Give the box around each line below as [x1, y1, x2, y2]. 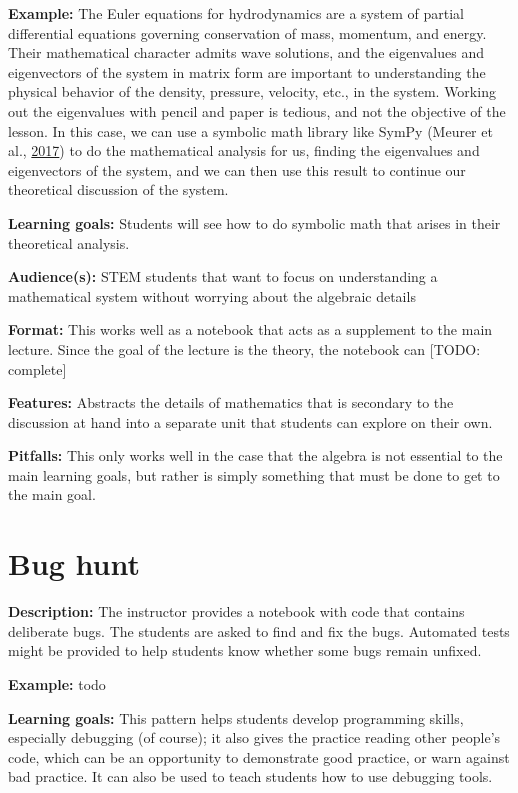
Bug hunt [8, 543, 141, 584]
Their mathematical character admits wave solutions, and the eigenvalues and [8, 42, 484, 63]
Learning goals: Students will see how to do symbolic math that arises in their [8, 212, 501, 233]
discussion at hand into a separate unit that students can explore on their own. [8, 411, 493, 432]
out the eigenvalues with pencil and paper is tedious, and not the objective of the [8, 100, 506, 121]
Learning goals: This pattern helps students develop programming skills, [8, 707, 464, 728]
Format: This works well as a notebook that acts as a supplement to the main [8, 319, 493, 340]
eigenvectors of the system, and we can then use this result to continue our [8, 159, 466, 180]
